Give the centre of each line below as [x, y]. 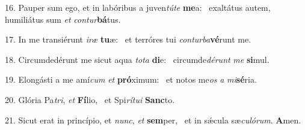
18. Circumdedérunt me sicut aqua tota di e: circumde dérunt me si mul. [137, 59]
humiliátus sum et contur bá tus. [63, 19]
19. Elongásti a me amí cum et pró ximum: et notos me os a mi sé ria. [131, 79]
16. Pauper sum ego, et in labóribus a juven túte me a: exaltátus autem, [138, 7]
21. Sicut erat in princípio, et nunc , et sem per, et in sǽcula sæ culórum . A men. [153, 120]
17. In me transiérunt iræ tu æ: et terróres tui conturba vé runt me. [128, 39]
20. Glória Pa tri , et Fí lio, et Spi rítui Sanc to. [90, 99]
